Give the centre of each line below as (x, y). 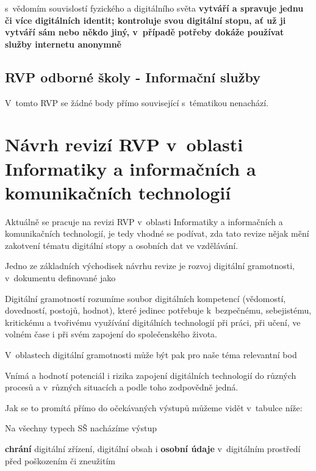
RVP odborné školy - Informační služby (133, 77)
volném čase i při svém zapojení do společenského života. (111, 334)
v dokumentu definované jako (60, 278)
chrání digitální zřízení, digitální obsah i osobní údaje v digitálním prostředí (153, 448)
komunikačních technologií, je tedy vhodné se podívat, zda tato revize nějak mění (157, 233)
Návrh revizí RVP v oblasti (124, 144)
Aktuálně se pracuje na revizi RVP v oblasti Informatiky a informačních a (144, 221)
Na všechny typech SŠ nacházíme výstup (81, 428)
